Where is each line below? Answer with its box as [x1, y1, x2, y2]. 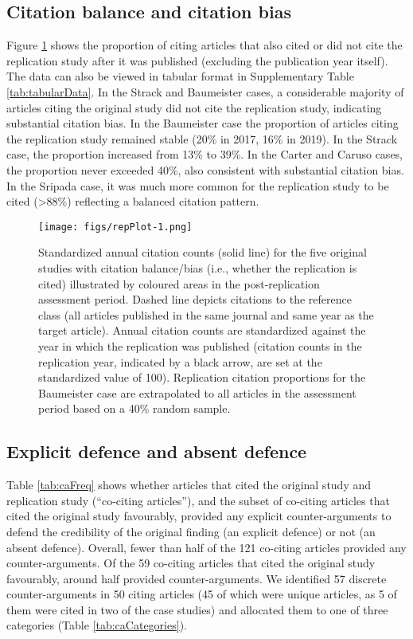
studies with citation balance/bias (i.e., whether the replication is [38, 259, 357, 276]
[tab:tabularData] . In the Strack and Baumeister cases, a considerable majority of [6, 83, 404, 100]
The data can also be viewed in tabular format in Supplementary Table [6, 68, 354, 84]
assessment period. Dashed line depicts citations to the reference [38, 291, 352, 308]
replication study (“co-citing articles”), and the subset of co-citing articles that [6, 492, 390, 508]
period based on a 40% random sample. [38, 400, 231, 417]
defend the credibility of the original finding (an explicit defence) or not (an [6, 523, 376, 539]
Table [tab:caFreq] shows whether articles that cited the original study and [6, 476, 372, 493]
